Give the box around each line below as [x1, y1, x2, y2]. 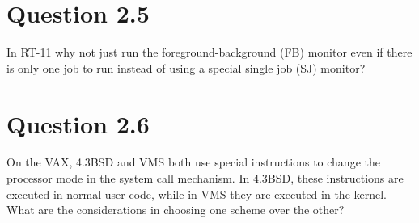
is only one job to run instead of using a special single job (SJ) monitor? [6, 59, 366, 76]
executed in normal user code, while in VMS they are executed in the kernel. [6, 185, 387, 202]
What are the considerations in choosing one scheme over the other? [6, 201, 345, 218]
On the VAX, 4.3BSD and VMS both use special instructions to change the [6, 154, 380, 170]
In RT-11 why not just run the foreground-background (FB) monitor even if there [6, 44, 413, 61]
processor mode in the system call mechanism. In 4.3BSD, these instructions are [6, 170, 404, 187]
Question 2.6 [6, 107, 150, 140]
